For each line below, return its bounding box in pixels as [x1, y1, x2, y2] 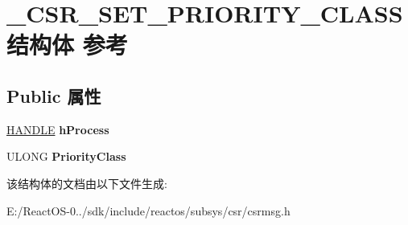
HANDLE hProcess [6, 121, 109, 137]
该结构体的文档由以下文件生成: [6, 174, 167, 191]
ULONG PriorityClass [6, 148, 126, 165]
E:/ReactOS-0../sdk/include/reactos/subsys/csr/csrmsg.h [6, 202, 291, 219]
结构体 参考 [6, 28, 128, 61]
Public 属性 [6, 83, 101, 108]
